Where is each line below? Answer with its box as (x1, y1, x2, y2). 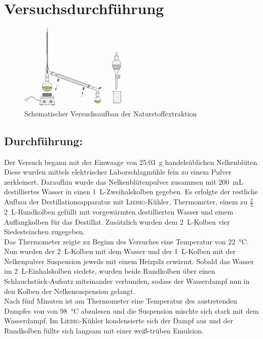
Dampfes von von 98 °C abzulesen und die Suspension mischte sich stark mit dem (4, 305, 259, 316)
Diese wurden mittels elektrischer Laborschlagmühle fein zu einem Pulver (4, 166, 232, 177)
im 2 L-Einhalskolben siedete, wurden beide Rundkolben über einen (4, 266, 215, 276)
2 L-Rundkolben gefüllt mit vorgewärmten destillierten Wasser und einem (4, 206, 234, 217)
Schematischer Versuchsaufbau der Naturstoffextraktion (24, 108, 197, 118)
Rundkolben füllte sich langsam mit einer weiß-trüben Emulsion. (4, 325, 204, 336)
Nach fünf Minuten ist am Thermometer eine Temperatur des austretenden (4, 295, 238, 306)
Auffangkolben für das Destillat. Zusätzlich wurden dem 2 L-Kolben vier (4, 216, 230, 227)
